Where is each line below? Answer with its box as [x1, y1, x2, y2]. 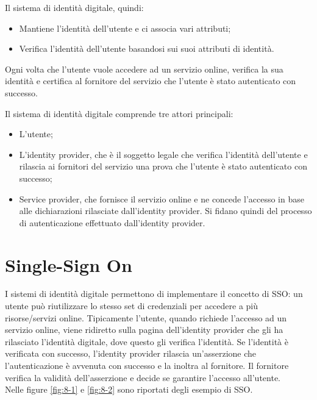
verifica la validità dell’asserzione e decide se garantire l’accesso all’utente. [5, 371, 280, 384]
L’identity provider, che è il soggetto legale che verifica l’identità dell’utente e [19, 148, 308, 160]
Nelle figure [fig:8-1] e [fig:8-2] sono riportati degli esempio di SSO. [5, 383, 253, 396]
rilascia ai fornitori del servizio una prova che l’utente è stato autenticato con [19, 160, 307, 173]
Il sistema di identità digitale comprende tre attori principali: [5, 107, 233, 120]
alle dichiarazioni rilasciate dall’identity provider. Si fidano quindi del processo [19, 204, 312, 217]
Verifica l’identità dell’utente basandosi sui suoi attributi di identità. [19, 42, 274, 55]
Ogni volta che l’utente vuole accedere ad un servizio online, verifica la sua [5, 62, 283, 75]
